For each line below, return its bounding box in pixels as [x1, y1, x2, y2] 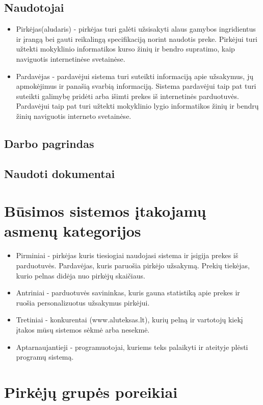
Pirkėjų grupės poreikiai [4, 381, 178, 402]
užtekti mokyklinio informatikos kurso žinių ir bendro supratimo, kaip [16, 43, 235, 54]
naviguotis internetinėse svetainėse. [16, 53, 125, 64]
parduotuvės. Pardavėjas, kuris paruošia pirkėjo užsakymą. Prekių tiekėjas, [16, 260, 250, 271]
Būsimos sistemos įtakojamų [4, 200, 206, 221]
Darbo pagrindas [4, 135, 94, 151]
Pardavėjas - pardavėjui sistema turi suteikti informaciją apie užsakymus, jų [16, 70, 253, 81]
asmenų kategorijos [4, 220, 141, 241]
